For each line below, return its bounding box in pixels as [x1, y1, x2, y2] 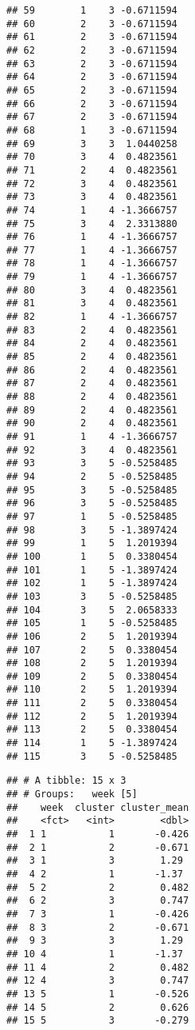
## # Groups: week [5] [6, 788, 138, 800]
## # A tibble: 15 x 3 [6, 775, 127, 787]
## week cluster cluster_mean [6, 801, 189, 813]
